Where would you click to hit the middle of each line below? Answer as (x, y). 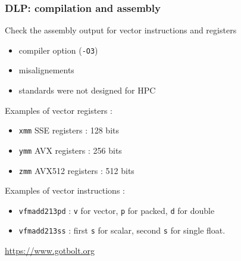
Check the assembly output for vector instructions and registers (121, 30)
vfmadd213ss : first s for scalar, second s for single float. (122, 230)
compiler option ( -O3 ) (58, 50)
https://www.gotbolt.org (50, 251)
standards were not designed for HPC (87, 90)
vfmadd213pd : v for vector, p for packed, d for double (117, 210)
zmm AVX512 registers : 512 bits (76, 170)
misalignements (46, 70)
